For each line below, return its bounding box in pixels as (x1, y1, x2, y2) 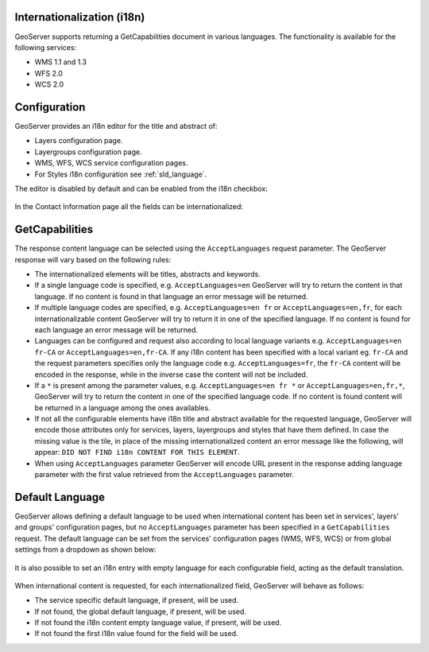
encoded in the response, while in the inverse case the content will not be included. (34, 370, 308, 379)
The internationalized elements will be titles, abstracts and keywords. (34, 270, 261, 279)
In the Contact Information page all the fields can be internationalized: (14, 202, 244, 212)
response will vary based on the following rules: (14, 254, 172, 264)
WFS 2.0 (34, 68, 64, 78)
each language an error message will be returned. (34, 324, 199, 334)
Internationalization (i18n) (14, 10, 145, 24)
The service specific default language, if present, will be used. (34, 596, 239, 605)
